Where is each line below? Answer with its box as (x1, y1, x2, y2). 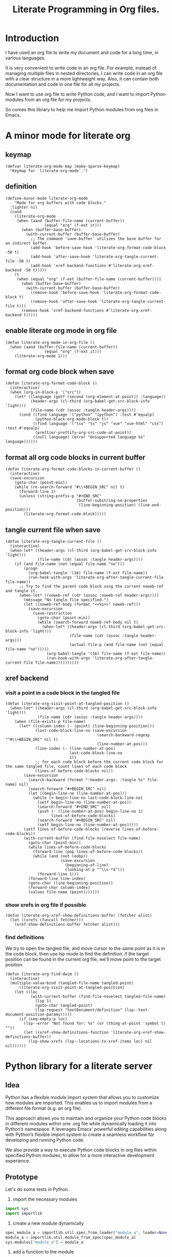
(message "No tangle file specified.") (24, 597, 109, 602)
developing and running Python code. (5, 1137, 85, 1143)
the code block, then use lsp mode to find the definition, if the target (5, 951, 149, 957)
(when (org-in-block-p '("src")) (10, 390, 81, 395)
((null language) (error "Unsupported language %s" (32, 435, 145, 440)
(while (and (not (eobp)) (32, 854, 88, 859)
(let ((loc (14, 989, 38, 995)
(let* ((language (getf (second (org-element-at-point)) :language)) (14, 394, 166, 399)
